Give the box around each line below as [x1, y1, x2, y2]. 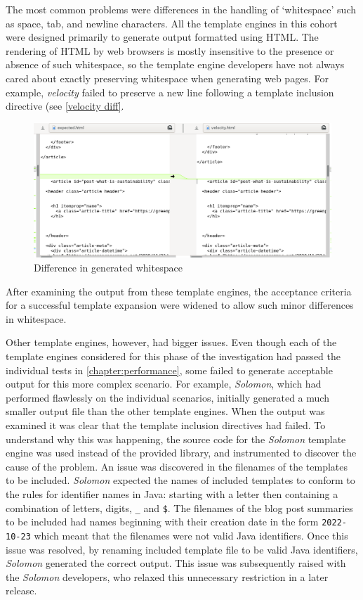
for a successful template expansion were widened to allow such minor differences [6, 298, 354, 312]
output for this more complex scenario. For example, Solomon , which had [6, 376, 322, 391]
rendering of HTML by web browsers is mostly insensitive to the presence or [6, 43, 334, 58]
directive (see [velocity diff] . [6, 98, 124, 113]
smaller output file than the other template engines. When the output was [6, 404, 325, 419]
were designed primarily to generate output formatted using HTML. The [6, 30, 319, 44]
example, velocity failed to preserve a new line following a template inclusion [6, 84, 334, 99]
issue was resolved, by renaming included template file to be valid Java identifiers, [6, 542, 358, 556]
